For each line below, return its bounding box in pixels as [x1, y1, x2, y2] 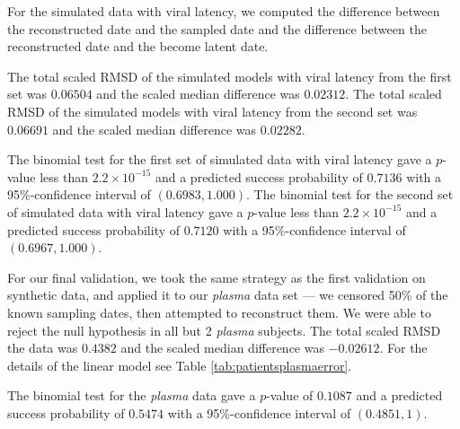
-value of [266, 386, 314, 405]
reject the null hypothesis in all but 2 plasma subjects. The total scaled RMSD [7, 320, 441, 339]
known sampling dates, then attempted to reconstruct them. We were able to [7, 302, 432, 321]
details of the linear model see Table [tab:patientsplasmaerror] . [7, 355, 352, 374]
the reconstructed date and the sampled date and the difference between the [7, 19, 427, 38]
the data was [7, 338, 78, 357]
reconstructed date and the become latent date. [7, 37, 269, 56]
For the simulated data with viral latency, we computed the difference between [7, 2, 440, 20]
